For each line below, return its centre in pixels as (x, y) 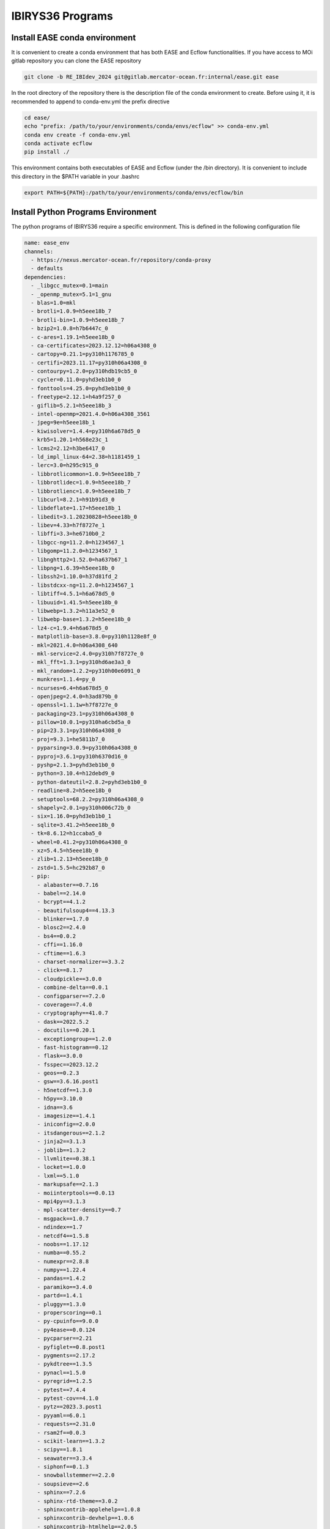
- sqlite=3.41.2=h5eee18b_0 (73, 825)
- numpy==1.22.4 (61, 1270)
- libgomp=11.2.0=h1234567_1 (75, 551)
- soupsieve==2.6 (63, 1484)
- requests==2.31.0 (66, 1424)
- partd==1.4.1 (60, 1296)
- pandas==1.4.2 (61, 1279)
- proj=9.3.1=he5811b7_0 (68, 739)
